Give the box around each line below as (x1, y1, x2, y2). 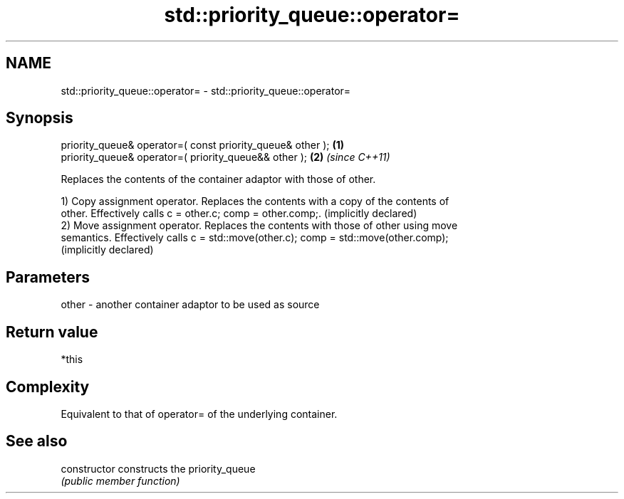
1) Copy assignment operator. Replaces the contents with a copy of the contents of (61, 195, 449, 208)
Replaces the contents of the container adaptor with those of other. (61, 173, 376, 186)
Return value (6, 322, 98, 341)
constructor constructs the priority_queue (61, 462, 256, 475)
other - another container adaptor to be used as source (61, 298, 320, 311)
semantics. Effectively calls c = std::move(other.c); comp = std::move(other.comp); (61, 231, 449, 244)
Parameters (6, 268, 90, 286)
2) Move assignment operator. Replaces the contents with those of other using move (61, 219, 458, 232)
